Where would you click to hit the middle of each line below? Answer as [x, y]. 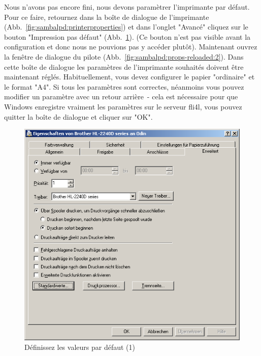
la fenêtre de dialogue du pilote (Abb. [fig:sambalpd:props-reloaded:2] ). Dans [124, 56]
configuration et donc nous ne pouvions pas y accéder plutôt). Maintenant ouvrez [131, 47]
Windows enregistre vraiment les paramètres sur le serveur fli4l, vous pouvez [123, 106]
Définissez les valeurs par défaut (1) [80, 347]
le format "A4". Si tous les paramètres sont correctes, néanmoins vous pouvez [124, 86]
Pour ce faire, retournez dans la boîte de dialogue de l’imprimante [107, 17]
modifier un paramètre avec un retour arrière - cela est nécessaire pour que [121, 97]
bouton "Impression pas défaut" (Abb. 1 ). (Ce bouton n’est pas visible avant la [127, 36]
